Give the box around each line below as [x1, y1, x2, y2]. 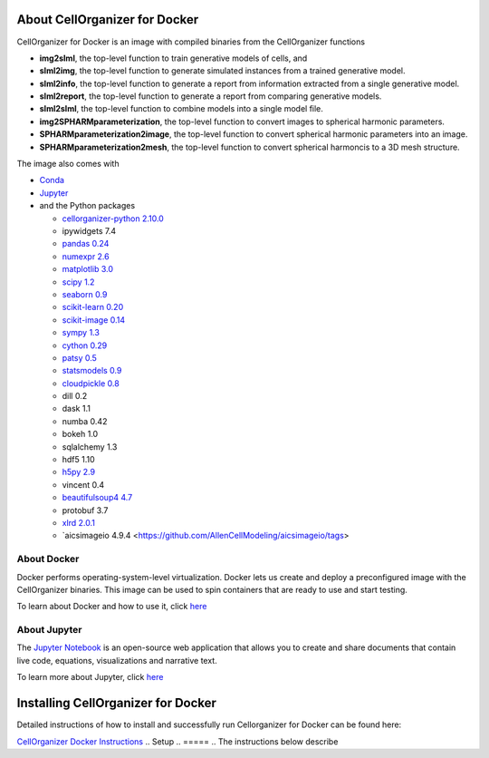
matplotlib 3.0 [62, 264, 113, 275]
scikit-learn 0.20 [62, 302, 124, 313]
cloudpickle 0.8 [62, 377, 120, 389]
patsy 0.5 [62, 352, 97, 363]
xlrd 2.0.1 [62, 517, 95, 528]
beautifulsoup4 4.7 [62, 492, 133, 503]
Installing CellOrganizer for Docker [16, 695, 217, 711]
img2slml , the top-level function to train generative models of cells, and [39, 53, 308, 63]
